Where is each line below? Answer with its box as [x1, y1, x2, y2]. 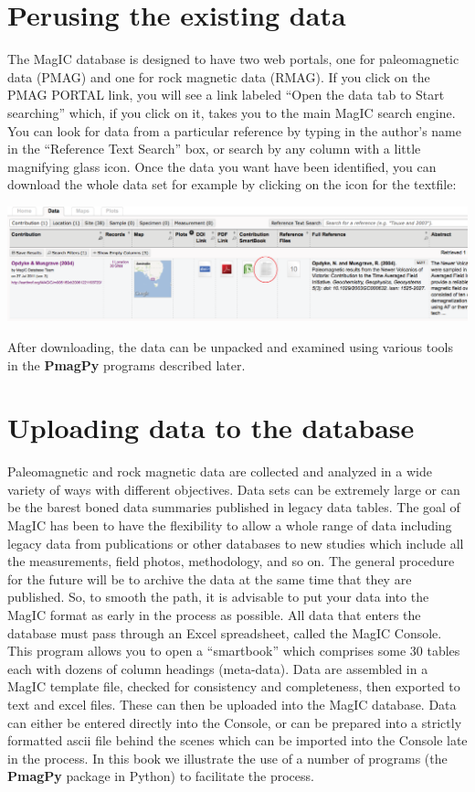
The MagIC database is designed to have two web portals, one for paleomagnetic [7, 49, 459, 69]
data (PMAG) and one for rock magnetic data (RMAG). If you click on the [7, 67, 430, 86]
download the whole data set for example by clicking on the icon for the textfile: [7, 175, 457, 194]
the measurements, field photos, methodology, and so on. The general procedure [7, 551, 455, 571]
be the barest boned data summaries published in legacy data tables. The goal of [7, 498, 460, 517]
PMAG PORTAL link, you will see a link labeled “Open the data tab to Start [7, 85, 445, 104]
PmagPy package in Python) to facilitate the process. [7, 766, 314, 786]
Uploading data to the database [7, 409, 415, 446]
